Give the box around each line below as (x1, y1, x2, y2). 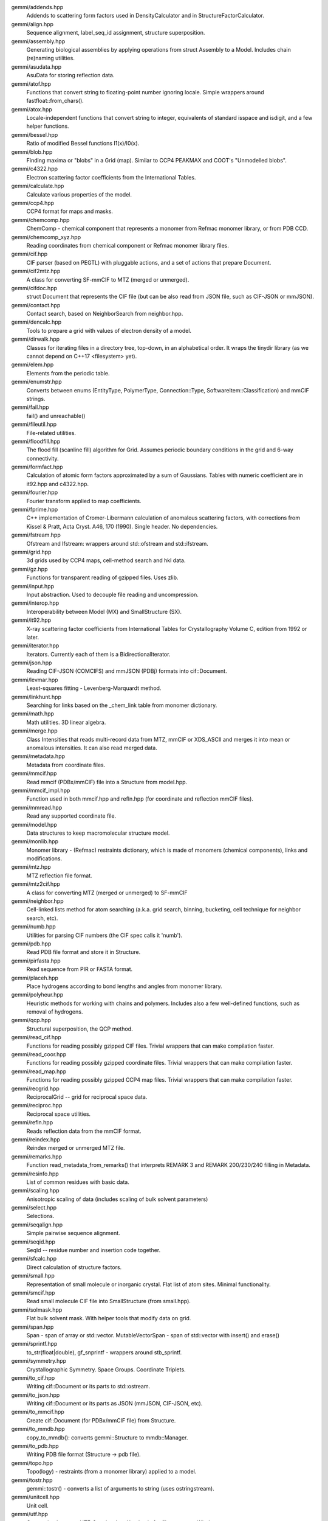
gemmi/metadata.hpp (11, 753, 66, 760)
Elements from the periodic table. (26, 369, 110, 377)
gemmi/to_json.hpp (11, 1391, 60, 1399)
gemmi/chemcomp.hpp (11, 216, 70, 223)
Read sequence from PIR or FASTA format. (26, 966, 133, 973)
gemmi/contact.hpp (11, 301, 61, 308)
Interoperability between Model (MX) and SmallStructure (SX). (26, 608, 182, 615)
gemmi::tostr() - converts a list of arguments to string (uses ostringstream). (26, 1484, 215, 1492)
